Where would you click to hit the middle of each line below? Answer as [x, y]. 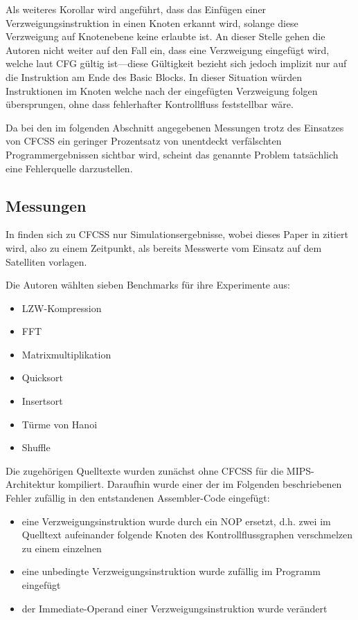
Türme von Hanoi [60, 424]
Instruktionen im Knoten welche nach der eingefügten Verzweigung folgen [162, 90]
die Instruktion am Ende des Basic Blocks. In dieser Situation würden [154, 76]
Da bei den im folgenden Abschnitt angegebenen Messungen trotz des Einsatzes [175, 127]
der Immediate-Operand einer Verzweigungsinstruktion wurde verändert [174, 608]
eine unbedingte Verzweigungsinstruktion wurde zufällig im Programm [171, 571]
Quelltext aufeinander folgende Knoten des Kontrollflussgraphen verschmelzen [187, 535]
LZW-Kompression [62, 308]
